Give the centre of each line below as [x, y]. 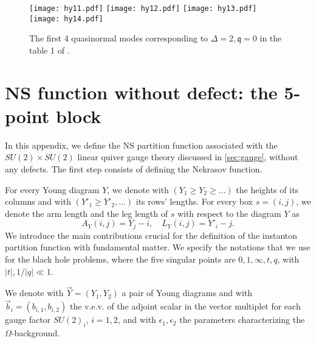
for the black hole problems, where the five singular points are [120, 259]
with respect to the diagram [229, 213]
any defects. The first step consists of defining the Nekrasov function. [134, 169]
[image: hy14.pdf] [66, 19]
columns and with [38, 201]
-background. [36, 333]
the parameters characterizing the [242, 320]
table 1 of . [50, 50]
